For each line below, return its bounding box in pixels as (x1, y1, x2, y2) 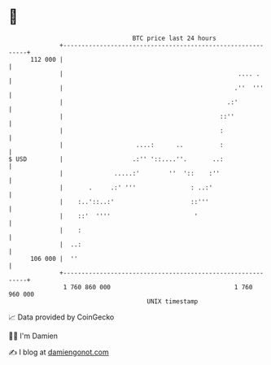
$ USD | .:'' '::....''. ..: (8, 154, 224, 163)
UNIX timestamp (146, 297, 199, 306)
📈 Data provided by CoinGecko (8, 312, 115, 322)
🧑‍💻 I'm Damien (8, 331, 59, 341)
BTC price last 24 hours (132, 34, 217, 42)
